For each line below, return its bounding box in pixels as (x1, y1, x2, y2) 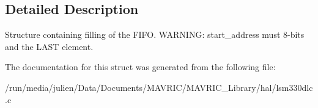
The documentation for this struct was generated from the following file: (5, 60, 276, 73)
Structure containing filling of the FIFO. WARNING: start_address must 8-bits (5, 28, 305, 41)
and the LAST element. (5, 40, 94, 52)
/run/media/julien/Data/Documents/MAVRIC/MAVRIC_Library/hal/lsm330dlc (5, 81, 313, 93)
